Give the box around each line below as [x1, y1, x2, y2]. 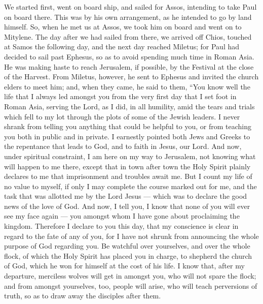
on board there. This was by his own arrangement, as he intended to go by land [4, 11, 252, 22]
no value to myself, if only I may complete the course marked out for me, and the [4, 180, 257, 191]
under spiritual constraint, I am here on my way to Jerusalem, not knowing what [4, 150, 256, 161]
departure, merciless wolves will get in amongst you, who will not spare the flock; [4, 270, 256, 281]
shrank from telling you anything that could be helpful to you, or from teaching [4, 121, 251, 132]
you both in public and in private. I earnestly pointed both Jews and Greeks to [4, 131, 250, 141]
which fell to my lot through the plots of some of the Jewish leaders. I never [4, 111, 240, 121]
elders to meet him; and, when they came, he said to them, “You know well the [4, 81, 250, 92]
